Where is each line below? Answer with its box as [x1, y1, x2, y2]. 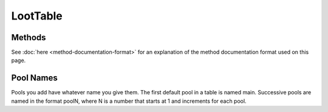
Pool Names [11, 73, 58, 83]
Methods [11, 32, 46, 43]
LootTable [11, 9, 63, 23]
